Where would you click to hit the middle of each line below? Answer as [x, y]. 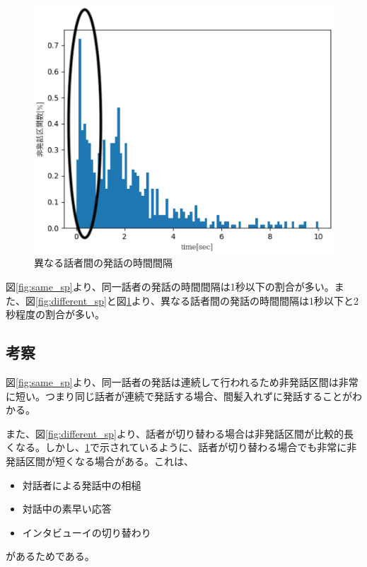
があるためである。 [50, 556]
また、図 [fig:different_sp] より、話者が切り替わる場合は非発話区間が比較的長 [180, 433]
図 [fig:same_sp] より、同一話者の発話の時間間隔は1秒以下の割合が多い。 [170, 287]
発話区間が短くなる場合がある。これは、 [100, 461]
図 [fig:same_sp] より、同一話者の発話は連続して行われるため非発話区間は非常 [182, 382]
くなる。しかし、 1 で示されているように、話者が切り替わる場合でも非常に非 [181, 447]
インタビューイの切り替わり [87, 532]
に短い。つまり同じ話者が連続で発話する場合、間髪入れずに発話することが [179, 396]
